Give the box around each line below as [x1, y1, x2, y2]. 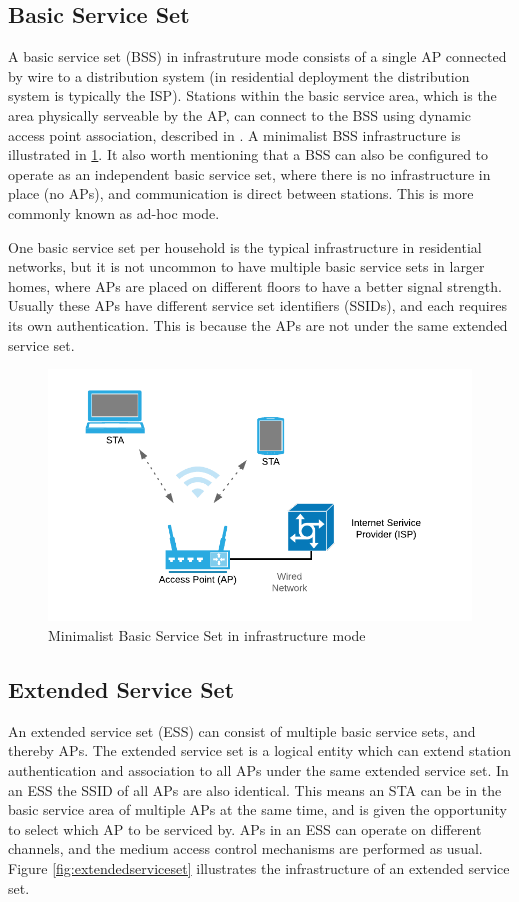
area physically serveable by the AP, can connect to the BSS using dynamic [8, 104, 472, 125]
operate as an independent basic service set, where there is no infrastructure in [8, 163, 491, 184]
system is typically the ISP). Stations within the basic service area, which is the [8, 85, 497, 106]
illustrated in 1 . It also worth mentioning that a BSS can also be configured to [8, 144, 489, 165]
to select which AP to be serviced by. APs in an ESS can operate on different [8, 818, 482, 839]
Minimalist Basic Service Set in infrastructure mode [48, 624, 366, 645]
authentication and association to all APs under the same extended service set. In [8, 759, 509, 780]
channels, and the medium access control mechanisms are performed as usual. [8, 838, 483, 859]
